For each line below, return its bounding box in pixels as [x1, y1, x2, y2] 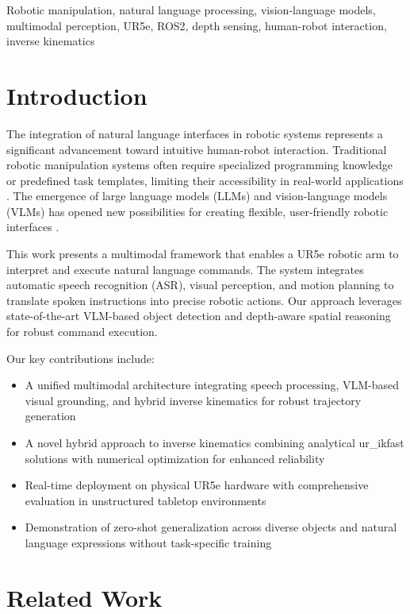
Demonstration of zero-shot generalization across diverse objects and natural [25, 519, 397, 535]
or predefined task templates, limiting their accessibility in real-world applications [6, 172, 404, 188]
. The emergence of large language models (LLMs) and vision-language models [6, 187, 388, 204]
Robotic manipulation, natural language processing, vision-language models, [6, 2, 376, 17]
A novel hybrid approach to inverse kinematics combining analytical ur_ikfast [25, 434, 404, 450]
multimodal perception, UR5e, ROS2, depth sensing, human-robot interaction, [6, 17, 387, 33]
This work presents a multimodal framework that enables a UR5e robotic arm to [6, 245, 399, 262]
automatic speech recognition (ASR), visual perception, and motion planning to [6, 276, 394, 293]
